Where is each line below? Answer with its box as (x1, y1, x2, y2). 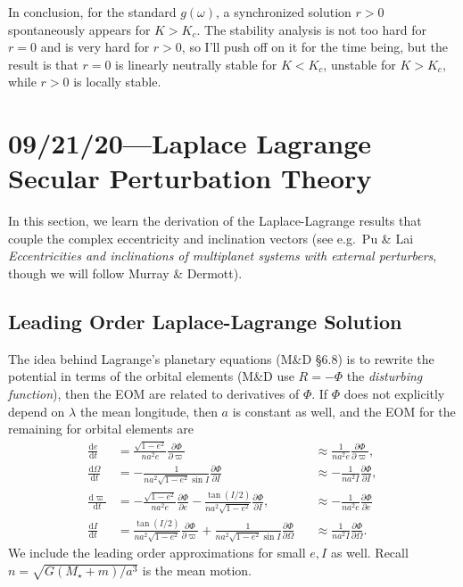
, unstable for (323, 54, 396, 73)
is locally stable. (73, 72, 161, 91)
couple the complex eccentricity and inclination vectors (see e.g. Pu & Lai (8, 228, 414, 247)
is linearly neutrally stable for (115, 54, 277, 73)
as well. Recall (330, 543, 409, 562)
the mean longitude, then (79, 401, 218, 420)
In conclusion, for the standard (8, 3, 177, 21)
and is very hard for (40, 37, 150, 56)
